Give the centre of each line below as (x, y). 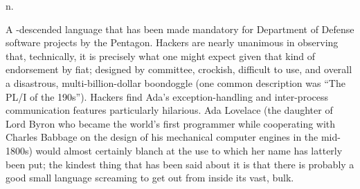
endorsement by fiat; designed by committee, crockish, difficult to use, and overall (179, 69)
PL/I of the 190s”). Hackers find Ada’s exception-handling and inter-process (167, 96)
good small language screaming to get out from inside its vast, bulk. (150, 178)
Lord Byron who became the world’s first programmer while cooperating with (171, 123)
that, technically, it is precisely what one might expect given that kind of (161, 56)
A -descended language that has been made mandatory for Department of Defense (180, 29)
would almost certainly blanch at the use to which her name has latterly (189, 150)
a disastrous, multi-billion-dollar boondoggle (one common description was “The (175, 82)
